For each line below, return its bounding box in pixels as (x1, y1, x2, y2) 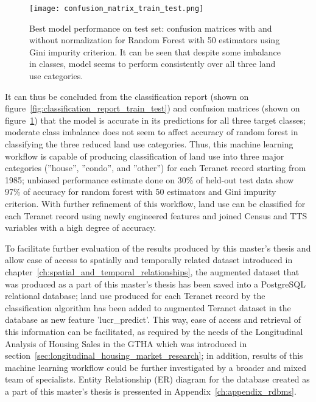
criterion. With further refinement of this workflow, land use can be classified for (5, 197, 306, 210)
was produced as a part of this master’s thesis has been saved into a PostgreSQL (5, 277, 306, 290)
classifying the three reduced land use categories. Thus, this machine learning (5, 138, 293, 150)
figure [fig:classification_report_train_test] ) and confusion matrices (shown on (5, 102, 300, 115)
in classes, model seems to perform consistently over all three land (29, 57, 276, 70)
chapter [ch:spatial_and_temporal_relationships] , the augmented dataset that (5, 265, 300, 278)
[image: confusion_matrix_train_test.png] (29, 4, 204, 13)
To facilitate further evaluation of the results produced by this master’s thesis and (5, 241, 311, 254)
